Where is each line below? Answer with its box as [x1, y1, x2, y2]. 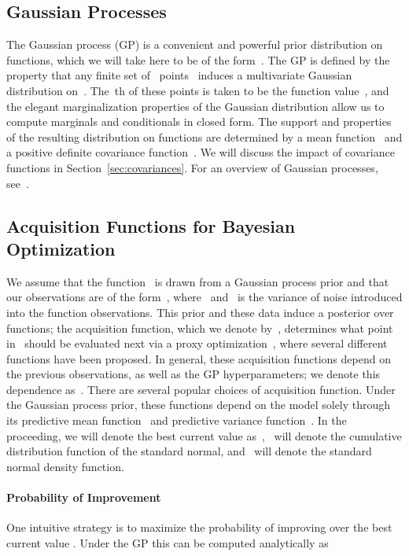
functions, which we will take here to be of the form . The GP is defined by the [6, 51, 390, 68]
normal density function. [6, 458, 124, 474]
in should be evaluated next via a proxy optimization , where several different [6, 335, 388, 352]
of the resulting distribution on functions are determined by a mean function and [6, 128, 403, 145]
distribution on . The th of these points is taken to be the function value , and [6, 82, 389, 98]
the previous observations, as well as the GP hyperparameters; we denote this [6, 366, 381, 382]
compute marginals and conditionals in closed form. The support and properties [6, 113, 392, 130]
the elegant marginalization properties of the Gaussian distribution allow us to [6, 98, 385, 114]
